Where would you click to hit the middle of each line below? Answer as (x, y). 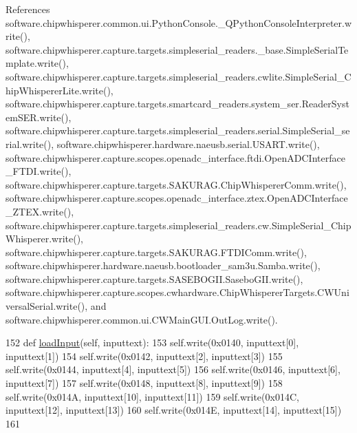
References (28, 9)
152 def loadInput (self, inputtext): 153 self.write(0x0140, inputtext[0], (152, 342)
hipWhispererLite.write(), (60, 90)
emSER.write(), (39, 117)
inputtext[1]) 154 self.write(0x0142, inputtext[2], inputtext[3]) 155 (144, 356)
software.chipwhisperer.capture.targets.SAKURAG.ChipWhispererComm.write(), (176, 184)
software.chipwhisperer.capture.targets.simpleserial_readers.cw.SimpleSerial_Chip (178, 225)
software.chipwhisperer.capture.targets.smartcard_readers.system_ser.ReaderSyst (177, 104)
